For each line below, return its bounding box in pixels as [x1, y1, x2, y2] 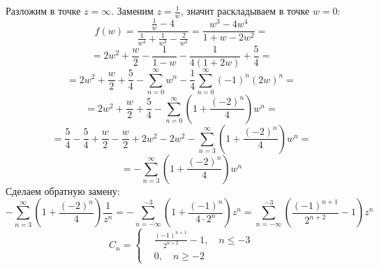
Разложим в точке [6, 3, 81, 17]
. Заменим [111, 3, 154, 17]
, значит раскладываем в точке [180, 3, 310, 17]
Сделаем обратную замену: [6, 183, 120, 198]
